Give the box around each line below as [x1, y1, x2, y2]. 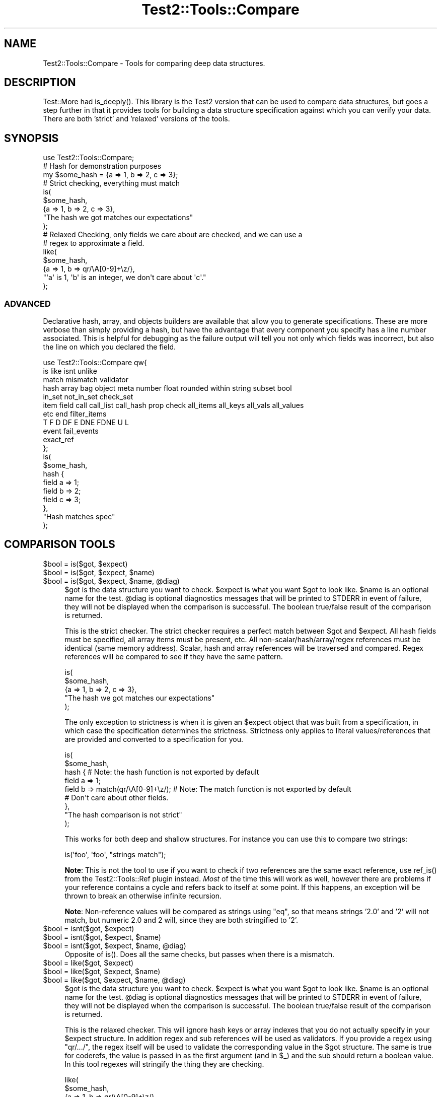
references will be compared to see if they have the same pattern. [64, 652, 283, 661]
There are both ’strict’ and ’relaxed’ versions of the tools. [43, 114, 230, 123]
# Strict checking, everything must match [43, 179, 180, 188]
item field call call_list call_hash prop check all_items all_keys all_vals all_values [43, 401, 304, 410]
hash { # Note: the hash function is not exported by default [64, 767, 259, 776]
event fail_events [43, 427, 99, 436]
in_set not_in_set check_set [43, 392, 133, 401]
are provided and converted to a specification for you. [64, 734, 243, 743]
